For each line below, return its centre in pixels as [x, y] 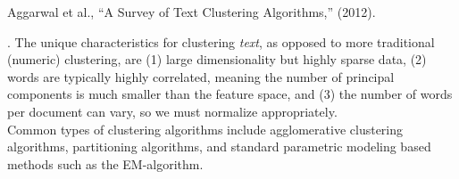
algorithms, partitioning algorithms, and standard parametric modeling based [219, 146]
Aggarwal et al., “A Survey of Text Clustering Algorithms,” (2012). [192, 12]
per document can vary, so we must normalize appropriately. [172, 111]
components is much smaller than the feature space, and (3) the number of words [230, 94]
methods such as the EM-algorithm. [105, 163]
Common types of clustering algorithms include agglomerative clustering [205, 129]
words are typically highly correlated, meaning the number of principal [201, 76]
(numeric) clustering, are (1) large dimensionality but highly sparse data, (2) [217, 59]
